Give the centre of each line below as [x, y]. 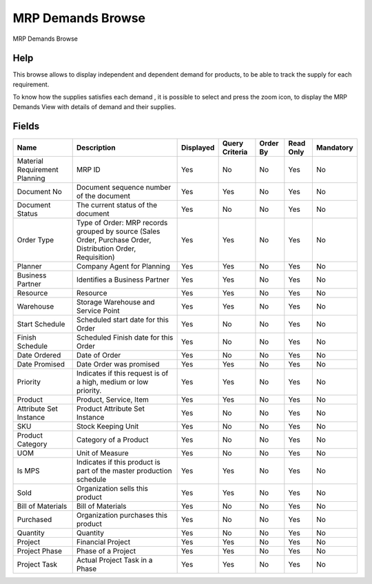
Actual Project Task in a [114, 560]
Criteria [235, 152]
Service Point [98, 311]
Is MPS [28, 471]
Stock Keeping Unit [107, 426]
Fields [26, 127]
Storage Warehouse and [115, 302]
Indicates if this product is [118, 462]
